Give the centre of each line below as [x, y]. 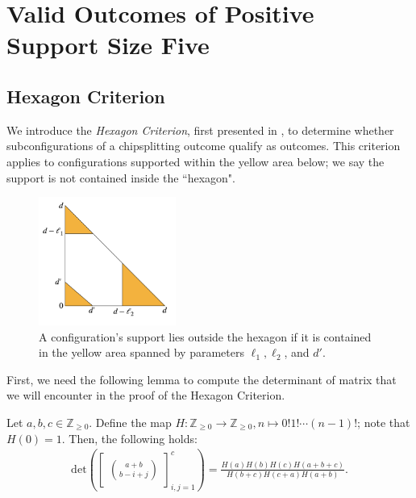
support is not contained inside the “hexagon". [121, 177]
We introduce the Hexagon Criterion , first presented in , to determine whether [200, 130]
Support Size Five [108, 45]
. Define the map [130, 422]
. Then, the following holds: [129, 438]
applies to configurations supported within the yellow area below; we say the [196, 161]
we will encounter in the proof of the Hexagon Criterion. [146, 395]
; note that [384, 422]
